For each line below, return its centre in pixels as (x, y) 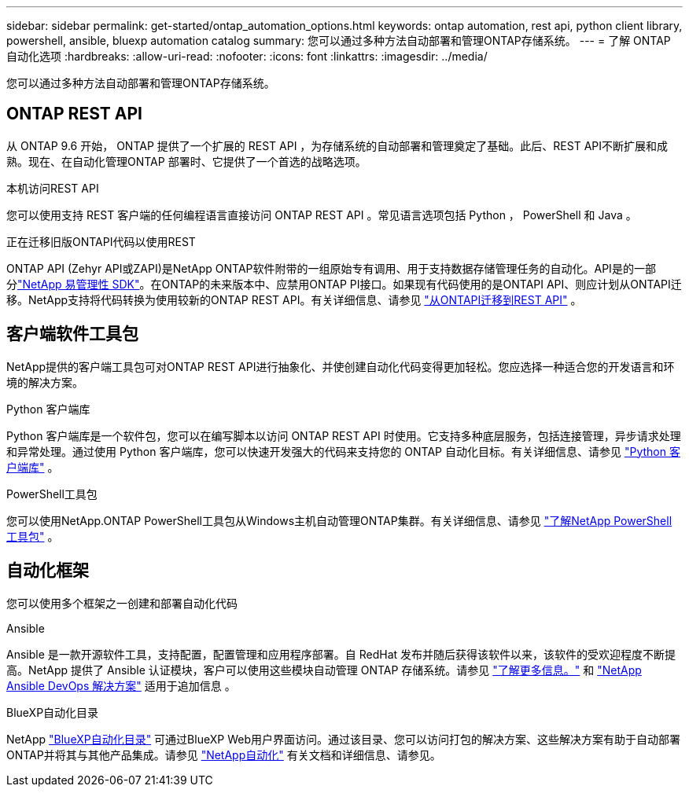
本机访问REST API (53, 188)
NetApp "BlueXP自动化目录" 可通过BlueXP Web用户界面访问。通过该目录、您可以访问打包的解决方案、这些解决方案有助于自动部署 (343, 739)
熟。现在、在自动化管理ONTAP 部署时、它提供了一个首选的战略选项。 (186, 161)
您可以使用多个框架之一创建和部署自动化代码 (122, 603)
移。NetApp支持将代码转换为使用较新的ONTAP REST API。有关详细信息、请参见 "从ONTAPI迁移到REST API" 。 (294, 299)
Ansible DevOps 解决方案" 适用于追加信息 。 (121, 685)
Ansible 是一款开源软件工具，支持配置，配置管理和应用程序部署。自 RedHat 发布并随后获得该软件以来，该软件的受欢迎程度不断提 (341, 654)
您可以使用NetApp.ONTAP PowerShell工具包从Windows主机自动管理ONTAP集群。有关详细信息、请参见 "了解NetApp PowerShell (339, 520)
